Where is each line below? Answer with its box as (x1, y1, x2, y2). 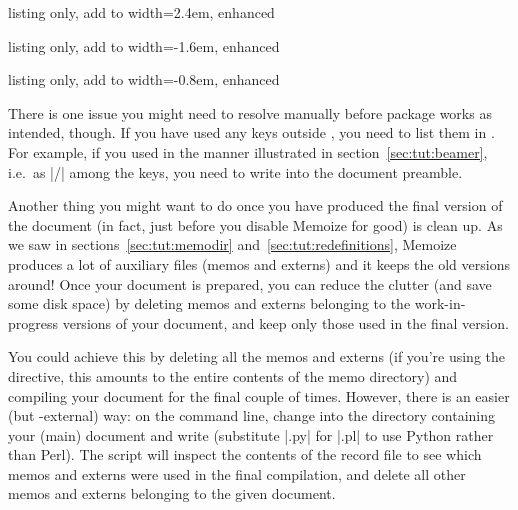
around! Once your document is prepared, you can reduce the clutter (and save (8, 273, 492, 294)
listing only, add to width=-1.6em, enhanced (8, 35, 280, 56)
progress (8, 312, 59, 333)
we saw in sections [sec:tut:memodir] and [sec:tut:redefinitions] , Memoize (8, 234, 457, 255)
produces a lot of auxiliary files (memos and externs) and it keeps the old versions (8, 253, 510, 274)
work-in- (414, 293, 466, 314)
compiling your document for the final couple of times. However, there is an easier (8, 385, 510, 406)
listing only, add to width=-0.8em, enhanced (8, 69, 280, 90)
